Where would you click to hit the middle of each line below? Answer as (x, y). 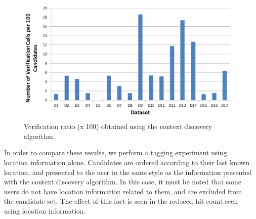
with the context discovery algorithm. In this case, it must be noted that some (123, 182)
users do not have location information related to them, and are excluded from (123, 191)
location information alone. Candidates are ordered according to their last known (127, 162)
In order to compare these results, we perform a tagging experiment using (116, 153)
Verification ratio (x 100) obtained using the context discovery (118, 126)
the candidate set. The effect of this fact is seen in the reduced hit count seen (121, 201)
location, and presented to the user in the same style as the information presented (128, 172)
